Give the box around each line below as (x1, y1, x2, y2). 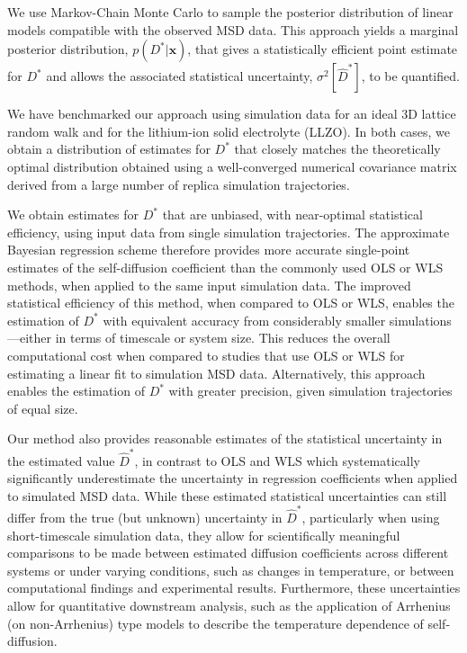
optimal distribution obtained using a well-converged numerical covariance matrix (7, 157, 457, 175)
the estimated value (7, 451, 115, 470)
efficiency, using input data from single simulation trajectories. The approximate (7, 222, 450, 241)
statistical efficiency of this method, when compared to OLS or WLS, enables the (7, 293, 454, 312)
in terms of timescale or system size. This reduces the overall (55, 328, 391, 347)
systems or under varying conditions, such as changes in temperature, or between (7, 560, 454, 579)
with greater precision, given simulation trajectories (168, 381, 453, 400)
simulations (389, 310, 452, 329)
